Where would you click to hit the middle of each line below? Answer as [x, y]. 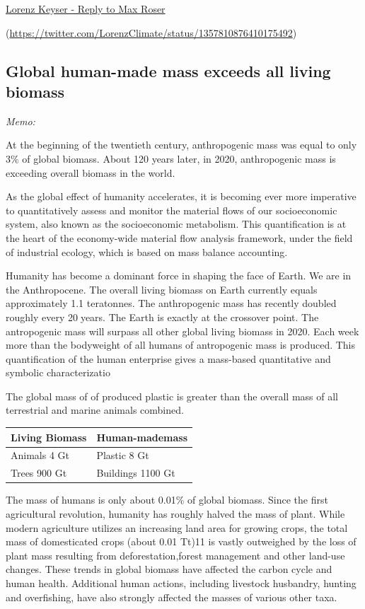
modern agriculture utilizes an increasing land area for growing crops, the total [177, 527]
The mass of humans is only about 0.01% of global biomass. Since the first [167, 500]
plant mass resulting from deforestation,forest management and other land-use [175, 555]
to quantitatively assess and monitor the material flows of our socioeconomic [172, 210]
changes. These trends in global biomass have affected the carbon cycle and [169, 569]
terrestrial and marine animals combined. [95, 410]
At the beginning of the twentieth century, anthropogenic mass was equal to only [181, 145]
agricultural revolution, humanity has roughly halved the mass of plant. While [175, 513]
